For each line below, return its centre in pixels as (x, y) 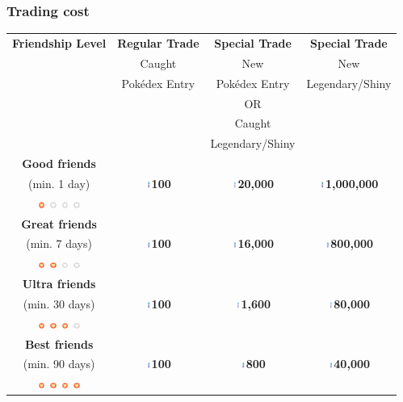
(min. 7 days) (59, 243)
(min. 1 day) (59, 183)
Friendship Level (59, 42)
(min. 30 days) (59, 303)
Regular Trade (158, 42)
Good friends (59, 163)
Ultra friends (59, 284)
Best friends (59, 343)
